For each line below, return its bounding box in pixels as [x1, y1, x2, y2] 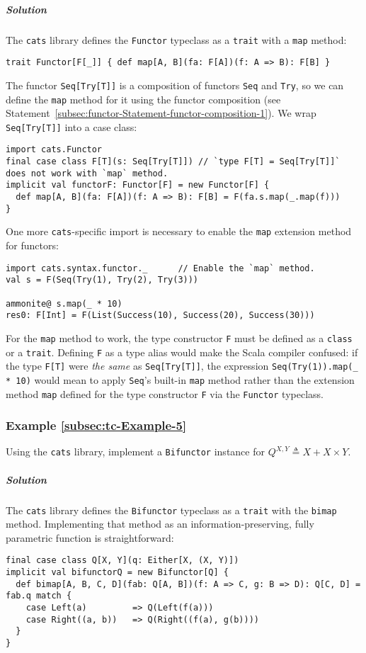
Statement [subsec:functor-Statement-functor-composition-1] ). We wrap [6, 106, 316, 120]
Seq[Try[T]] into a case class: [6, 119, 137, 134]
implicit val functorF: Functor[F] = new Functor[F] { [6, 180, 270, 191]
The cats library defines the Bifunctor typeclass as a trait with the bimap [6, 502, 337, 517]
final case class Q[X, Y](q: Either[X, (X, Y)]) [6, 555, 239, 566]
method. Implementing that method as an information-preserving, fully [6, 516, 314, 531]
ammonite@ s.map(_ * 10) [6, 298, 122, 309]
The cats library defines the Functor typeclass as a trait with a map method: [6, 32, 347, 47]
